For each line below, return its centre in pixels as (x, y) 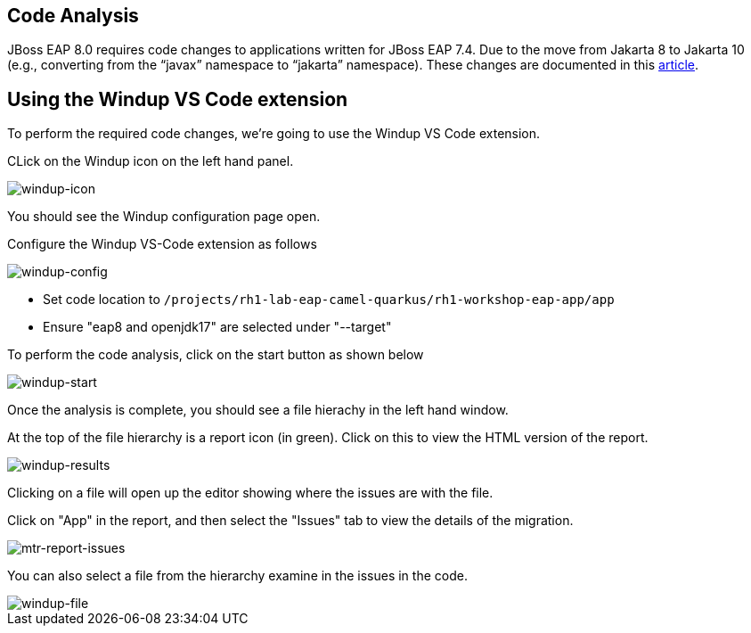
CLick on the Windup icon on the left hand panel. (151, 161)
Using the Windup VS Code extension (178, 99)
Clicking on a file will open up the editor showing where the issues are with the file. (250, 493)
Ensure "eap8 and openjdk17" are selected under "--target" (217, 327)
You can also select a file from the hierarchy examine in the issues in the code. (237, 576)
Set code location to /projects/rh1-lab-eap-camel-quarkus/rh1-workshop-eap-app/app (329, 300)
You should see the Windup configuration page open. (164, 217)
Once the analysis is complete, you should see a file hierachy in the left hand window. (258, 410)
